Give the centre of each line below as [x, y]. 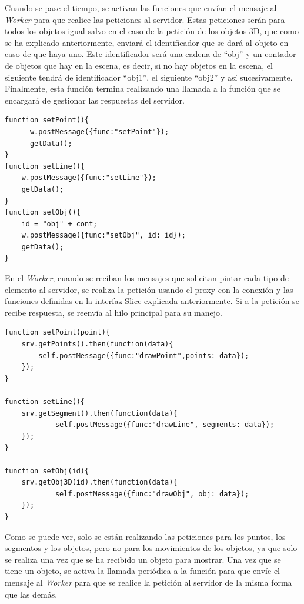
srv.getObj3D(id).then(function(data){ [99, 483]
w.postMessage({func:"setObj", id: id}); [103, 236]
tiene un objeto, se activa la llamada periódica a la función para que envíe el [142, 571]
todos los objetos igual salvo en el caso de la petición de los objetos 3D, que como [152, 31]
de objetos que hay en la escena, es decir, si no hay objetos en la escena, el [139, 65]
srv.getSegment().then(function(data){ [99, 413]
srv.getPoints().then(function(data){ [97, 344]
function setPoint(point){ [57, 333]
